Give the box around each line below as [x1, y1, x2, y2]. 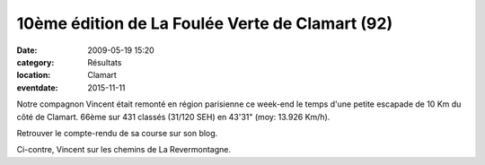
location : [16, 70, 51, 81]
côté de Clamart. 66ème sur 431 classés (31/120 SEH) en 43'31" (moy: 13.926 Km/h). [16, 111, 331, 122]
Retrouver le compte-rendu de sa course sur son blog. [16, 127, 218, 138]
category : [16, 56, 55, 67]
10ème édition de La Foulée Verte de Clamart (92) [16, 13, 393, 33]
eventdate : [16, 82, 58, 93]
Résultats [87, 56, 122, 67]
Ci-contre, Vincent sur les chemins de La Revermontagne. [16, 144, 232, 155]
